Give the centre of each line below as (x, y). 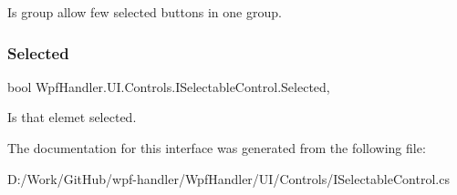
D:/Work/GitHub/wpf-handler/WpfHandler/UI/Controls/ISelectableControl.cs (228, 178)
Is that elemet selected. (72, 117)
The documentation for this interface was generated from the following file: (217, 148)
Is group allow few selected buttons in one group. (145, 12)
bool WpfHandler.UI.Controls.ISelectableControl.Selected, (169, 86)
